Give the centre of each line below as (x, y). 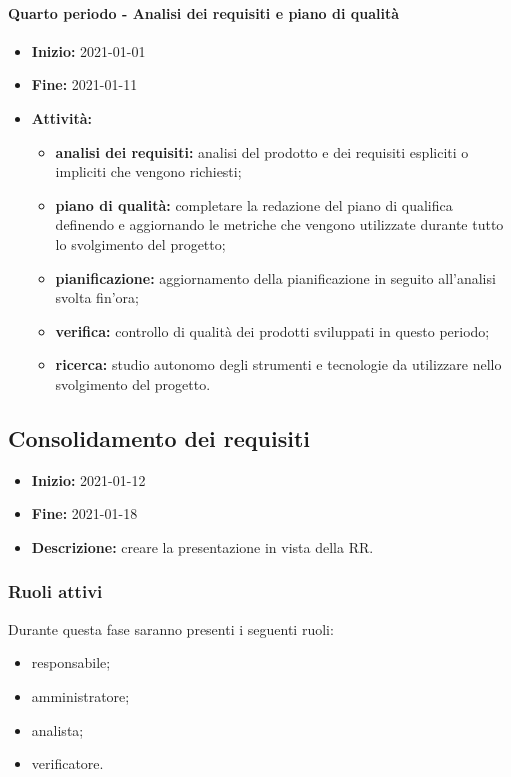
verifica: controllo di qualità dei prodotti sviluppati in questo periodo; (272, 330)
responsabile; (71, 662)
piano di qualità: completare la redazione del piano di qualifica (254, 204)
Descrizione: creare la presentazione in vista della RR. (202, 546)
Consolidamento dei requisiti (159, 437)
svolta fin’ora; (97, 297)
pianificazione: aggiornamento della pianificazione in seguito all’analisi (275, 277)
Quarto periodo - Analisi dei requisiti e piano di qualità (204, 12)
